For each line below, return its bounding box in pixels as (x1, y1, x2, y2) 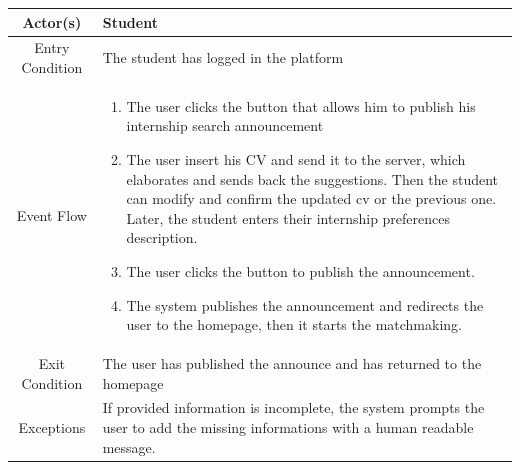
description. (126, 227, 198, 248)
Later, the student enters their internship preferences (126, 207, 450, 228)
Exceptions (18, 417, 86, 437)
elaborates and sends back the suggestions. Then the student (126, 168, 499, 189)
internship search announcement (126, 115, 324, 136)
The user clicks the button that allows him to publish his (126, 95, 476, 116)
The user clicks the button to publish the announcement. (126, 260, 475, 281)
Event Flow (16, 204, 87, 225)
